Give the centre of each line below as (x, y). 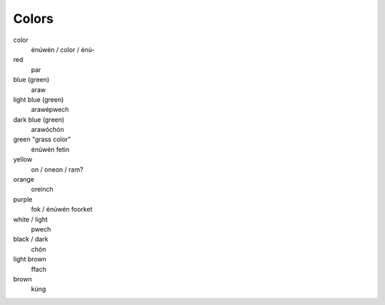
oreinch (42, 190)
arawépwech (50, 110)
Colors (33, 19)
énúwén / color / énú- (63, 49)
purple (23, 199)
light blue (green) (38, 99)
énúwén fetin (50, 149)
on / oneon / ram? (57, 169)
